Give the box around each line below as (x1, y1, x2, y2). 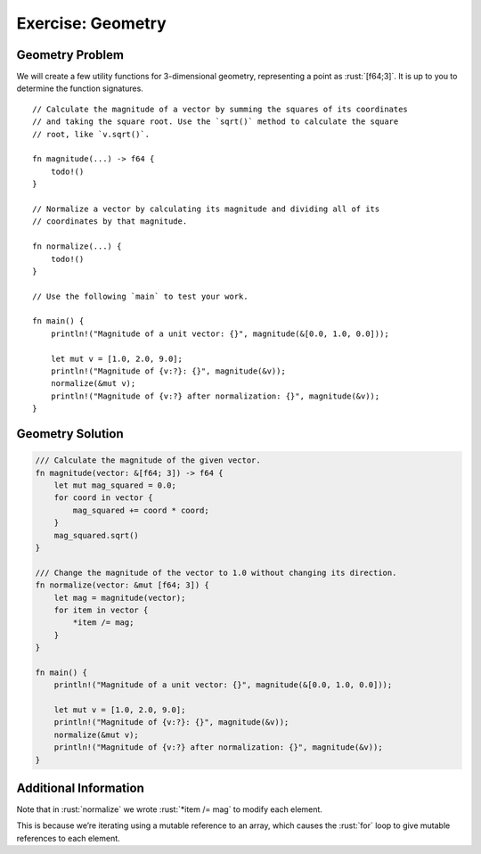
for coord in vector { (53, 493, 153, 503)
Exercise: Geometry (16, 13, 167, 33)
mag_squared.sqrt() (53, 530, 140, 540)
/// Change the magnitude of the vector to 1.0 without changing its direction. (35, 567, 397, 578)
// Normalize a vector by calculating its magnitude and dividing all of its (32, 203, 380, 214)
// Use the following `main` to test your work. (32, 291, 249, 301)
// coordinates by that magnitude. (32, 217, 188, 226)
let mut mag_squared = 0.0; (53, 480, 177, 490)
